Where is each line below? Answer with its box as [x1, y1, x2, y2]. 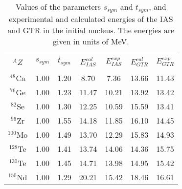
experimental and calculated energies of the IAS [9, 13, 173, 24]
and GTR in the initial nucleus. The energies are [7, 24, 175, 36]
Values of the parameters [16, 1, 101, 12]
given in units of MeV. [53, 35, 129, 47]
